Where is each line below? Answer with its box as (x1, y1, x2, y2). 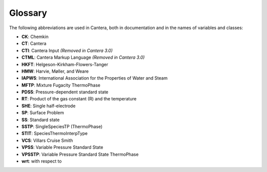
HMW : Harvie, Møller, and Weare (21, 68, 89, 74)
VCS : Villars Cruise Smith (21, 137, 73, 143)
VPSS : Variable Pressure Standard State (21, 144, 103, 150)
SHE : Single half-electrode (21, 103, 76, 109)
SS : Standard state (21, 117, 60, 123)
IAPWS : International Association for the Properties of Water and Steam (21, 75, 168, 81)
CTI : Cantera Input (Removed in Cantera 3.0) (21, 47, 113, 53)
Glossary (9, 7, 47, 18)
